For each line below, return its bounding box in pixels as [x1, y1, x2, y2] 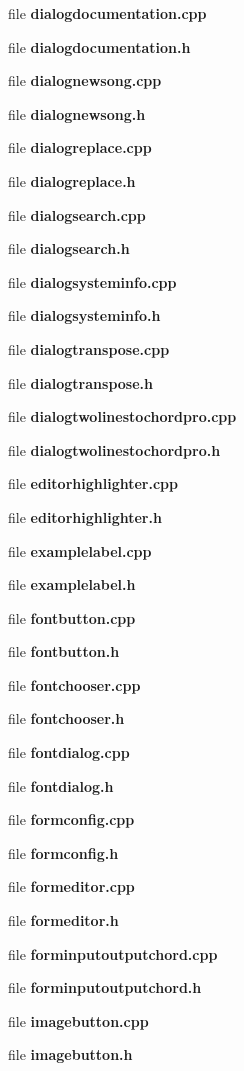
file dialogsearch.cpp [8, 204, 146, 225]
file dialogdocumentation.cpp [8, 3, 207, 23]
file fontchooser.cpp [8, 674, 141, 695]
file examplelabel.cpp [8, 540, 152, 561]
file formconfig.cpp [8, 809, 135, 830]
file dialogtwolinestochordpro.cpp [8, 406, 237, 427]
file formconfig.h [8, 842, 119, 863]
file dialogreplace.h [8, 170, 136, 191]
